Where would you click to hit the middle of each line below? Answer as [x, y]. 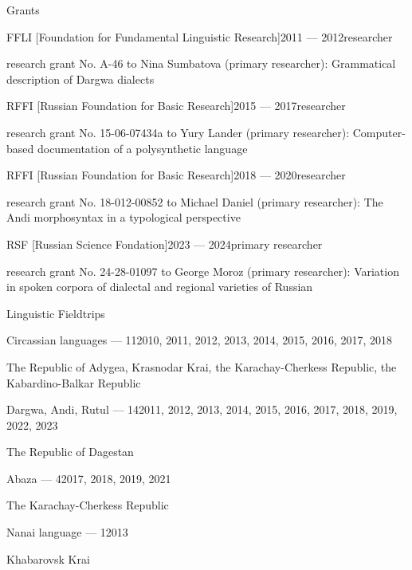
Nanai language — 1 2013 [67, 532]
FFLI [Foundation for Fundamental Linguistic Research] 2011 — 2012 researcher [200, 36]
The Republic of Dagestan [70, 452]
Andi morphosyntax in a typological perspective [124, 217]
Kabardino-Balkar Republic [74, 382]
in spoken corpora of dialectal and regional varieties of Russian [160, 287]
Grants [23, 10]
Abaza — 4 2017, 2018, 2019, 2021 [89, 478]
